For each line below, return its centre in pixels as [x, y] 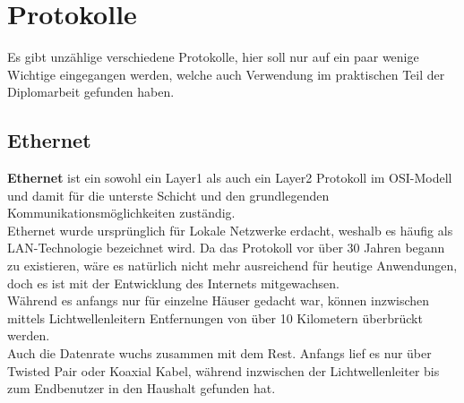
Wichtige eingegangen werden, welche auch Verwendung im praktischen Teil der [226, 74]
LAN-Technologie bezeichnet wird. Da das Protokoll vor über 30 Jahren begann [226, 248]
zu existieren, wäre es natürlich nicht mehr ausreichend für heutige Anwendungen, [232, 266]
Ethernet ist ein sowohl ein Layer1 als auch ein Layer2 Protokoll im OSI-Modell [230, 178]
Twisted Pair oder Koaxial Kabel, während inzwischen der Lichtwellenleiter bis [223, 370]
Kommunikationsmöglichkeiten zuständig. [121, 213]
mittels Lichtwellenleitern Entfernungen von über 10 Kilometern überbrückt [215, 317]
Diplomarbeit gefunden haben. [91, 92]
